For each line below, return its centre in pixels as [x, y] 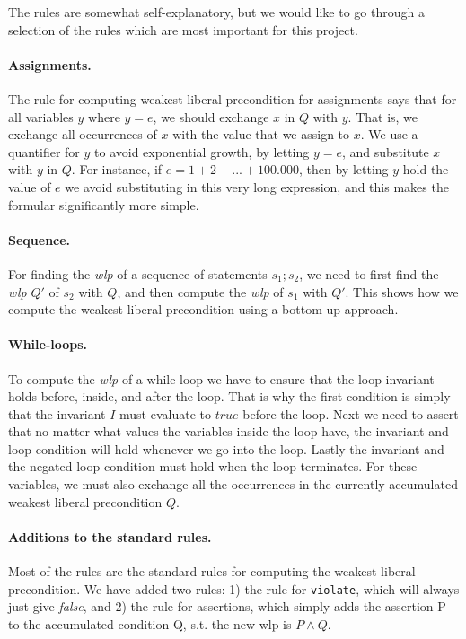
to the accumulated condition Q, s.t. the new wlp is [150, 623]
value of [30, 186]
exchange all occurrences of [83, 134]
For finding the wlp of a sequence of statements [138, 273]
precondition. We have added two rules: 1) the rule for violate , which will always [234, 588]
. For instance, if [117, 169]
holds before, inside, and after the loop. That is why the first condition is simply [229, 396]
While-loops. [48, 344]
